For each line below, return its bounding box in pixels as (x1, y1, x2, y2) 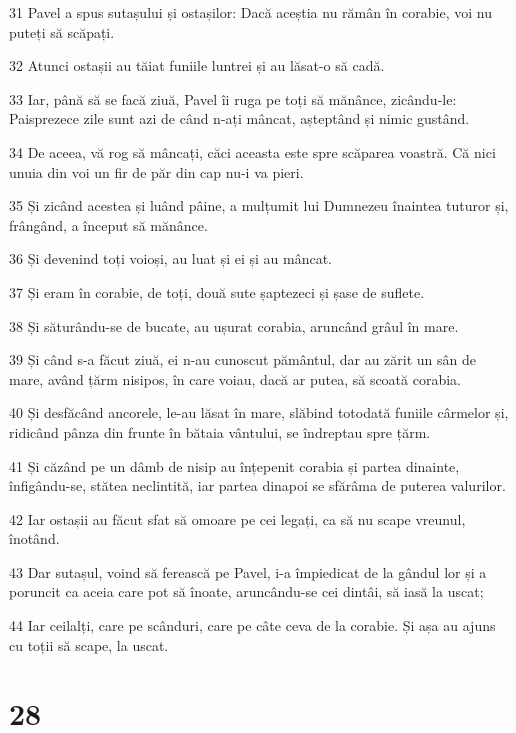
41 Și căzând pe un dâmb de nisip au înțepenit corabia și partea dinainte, (9, 455, 460, 476)
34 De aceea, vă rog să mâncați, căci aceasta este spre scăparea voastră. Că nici (9, 141, 496, 162)
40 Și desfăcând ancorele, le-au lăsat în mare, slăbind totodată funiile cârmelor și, (9, 402, 509, 423)
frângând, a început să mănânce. (9, 214, 208, 235)
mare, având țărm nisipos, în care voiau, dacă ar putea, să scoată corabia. (9, 368, 461, 389)
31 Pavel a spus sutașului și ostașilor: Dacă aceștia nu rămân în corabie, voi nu (9, 2, 492, 22)
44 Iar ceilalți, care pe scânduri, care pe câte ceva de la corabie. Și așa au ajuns (9, 615, 496, 636)
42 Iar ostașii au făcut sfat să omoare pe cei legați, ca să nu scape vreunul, (9, 508, 466, 529)
